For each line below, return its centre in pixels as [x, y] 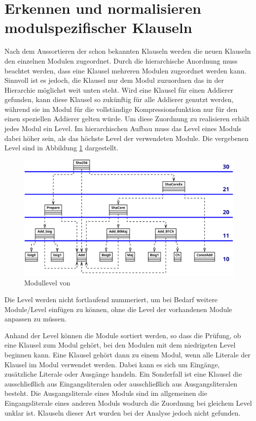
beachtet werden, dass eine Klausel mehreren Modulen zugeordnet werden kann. [126, 70]
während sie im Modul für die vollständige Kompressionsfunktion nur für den [121, 109]
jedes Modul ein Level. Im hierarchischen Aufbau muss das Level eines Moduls [123, 128]
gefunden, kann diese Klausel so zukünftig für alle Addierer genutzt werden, [119, 99]
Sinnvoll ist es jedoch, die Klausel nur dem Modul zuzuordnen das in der [114, 80]
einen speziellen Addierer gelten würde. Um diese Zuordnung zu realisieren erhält [127, 119]
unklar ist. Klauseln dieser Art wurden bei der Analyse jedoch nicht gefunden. [123, 412]
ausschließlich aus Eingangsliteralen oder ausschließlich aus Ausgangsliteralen [121, 383]
